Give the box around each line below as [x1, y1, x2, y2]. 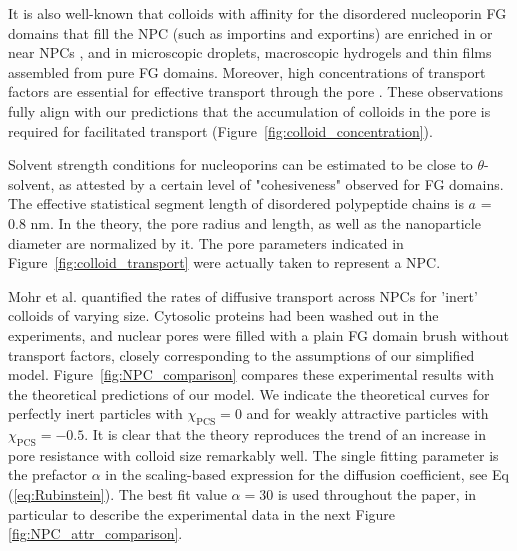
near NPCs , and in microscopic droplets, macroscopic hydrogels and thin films [8, 42, 492, 63]
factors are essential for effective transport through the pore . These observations [8, 81, 504, 102]
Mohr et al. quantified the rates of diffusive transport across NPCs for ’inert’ [8, 285, 478, 306]
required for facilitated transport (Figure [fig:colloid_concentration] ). [8, 120, 433, 141]
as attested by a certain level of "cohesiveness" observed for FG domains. [59, 173, 504, 194]
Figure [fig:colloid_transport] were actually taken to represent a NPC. [8, 252, 441, 273]
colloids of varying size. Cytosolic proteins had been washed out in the [8, 305, 439, 326]
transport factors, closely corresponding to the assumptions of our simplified [8, 344, 475, 365]
